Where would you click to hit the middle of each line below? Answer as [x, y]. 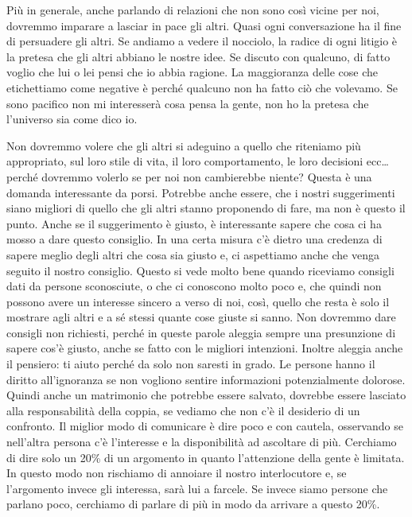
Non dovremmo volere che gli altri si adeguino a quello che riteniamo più [184, 145]
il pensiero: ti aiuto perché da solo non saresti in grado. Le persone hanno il [191, 364]
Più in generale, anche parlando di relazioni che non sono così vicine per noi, [193, 10]
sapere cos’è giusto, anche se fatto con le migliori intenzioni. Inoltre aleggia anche [205, 348]
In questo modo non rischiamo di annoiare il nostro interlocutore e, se [177, 473]
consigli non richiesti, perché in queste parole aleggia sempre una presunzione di [201, 332]
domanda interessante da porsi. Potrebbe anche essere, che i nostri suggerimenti [201, 192]
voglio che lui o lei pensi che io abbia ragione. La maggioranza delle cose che [192, 72]
